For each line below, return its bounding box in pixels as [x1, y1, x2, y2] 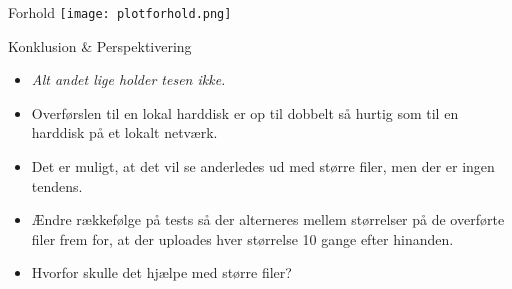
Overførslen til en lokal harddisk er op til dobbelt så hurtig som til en [31, 102, 459, 123]
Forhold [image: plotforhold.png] [8, 2, 232, 22]
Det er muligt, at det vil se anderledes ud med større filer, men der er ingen [31, 156, 495, 177]
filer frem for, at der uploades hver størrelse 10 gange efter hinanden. [31, 228, 454, 249]
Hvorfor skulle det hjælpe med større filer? [31, 262, 292, 283]
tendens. [31, 175, 83, 196]
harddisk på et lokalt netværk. [31, 122, 218, 143]
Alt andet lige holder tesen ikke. [31, 69, 226, 90]
